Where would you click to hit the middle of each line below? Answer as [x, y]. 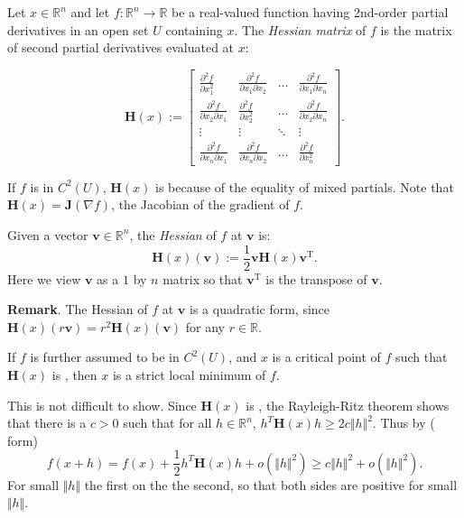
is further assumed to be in [105, 357]
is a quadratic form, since [260, 309]
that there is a [47, 423]
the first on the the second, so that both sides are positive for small [271, 484]
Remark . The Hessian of [78, 309]
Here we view [44, 278]
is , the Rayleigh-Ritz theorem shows [348, 405]
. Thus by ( [404, 423]
